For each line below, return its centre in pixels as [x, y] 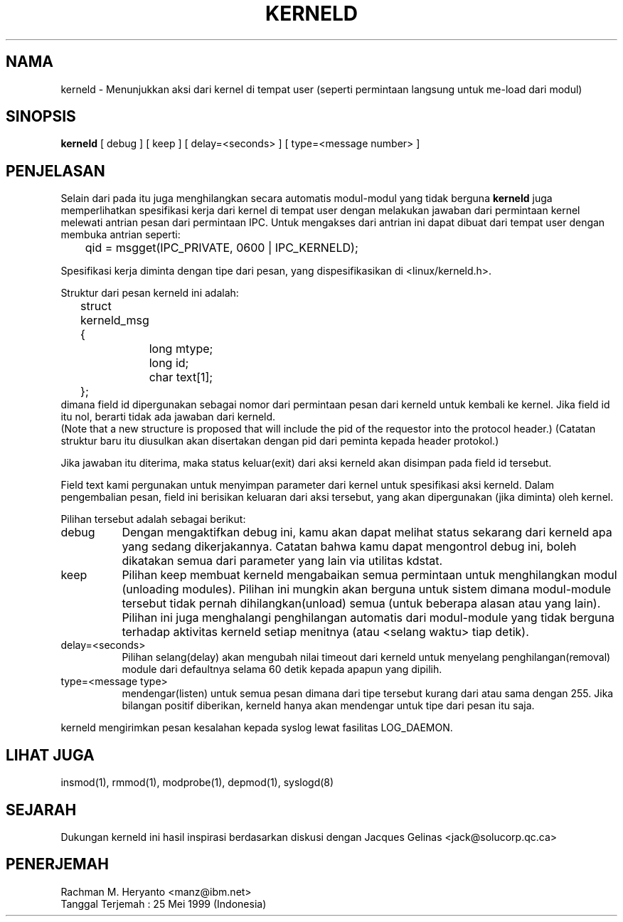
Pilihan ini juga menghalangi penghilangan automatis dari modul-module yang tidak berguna [368, 618]
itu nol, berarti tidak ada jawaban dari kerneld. [168, 417]
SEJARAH [41, 810]
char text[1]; [181, 377]
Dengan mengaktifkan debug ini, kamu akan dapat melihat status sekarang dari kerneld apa [367, 532]
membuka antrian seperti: [121, 235]
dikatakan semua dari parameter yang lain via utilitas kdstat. [282, 561]
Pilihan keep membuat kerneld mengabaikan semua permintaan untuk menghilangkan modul [369, 575]
